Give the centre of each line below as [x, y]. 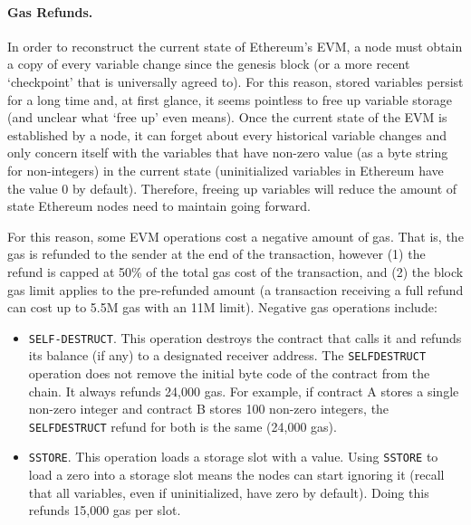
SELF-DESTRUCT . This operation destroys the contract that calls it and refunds [245, 337]
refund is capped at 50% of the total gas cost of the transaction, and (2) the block [235, 271]
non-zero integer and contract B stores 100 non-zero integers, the [209, 409]
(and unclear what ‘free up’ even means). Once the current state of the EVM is [227, 117]
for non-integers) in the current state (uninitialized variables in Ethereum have [226, 170]
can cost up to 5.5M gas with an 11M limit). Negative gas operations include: [222, 307]
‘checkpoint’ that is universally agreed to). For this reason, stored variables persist [235, 81]
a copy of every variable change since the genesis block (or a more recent [209, 64]
